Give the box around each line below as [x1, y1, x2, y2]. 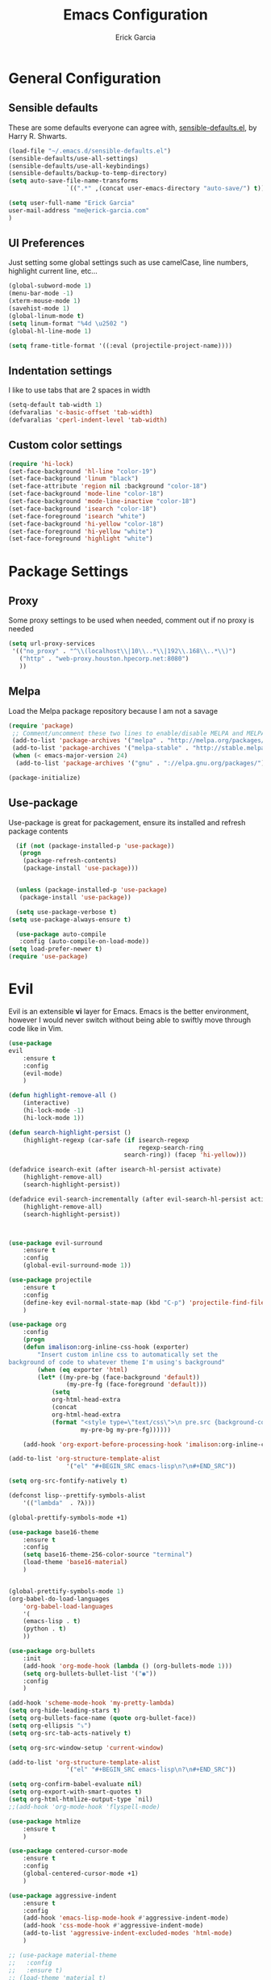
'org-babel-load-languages [23, 1602, 114, 1610]
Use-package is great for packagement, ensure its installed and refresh [8, 817, 246, 827]
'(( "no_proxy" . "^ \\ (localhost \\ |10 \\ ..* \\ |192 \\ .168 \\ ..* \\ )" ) [11, 648, 236, 656]
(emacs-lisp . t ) [23, 1617, 81, 1626]
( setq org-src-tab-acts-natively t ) [8, 1729, 131, 1737]
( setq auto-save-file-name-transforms [8, 177, 139, 185]
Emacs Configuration [63, 6, 208, 24]
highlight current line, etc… [8, 266, 98, 276]
